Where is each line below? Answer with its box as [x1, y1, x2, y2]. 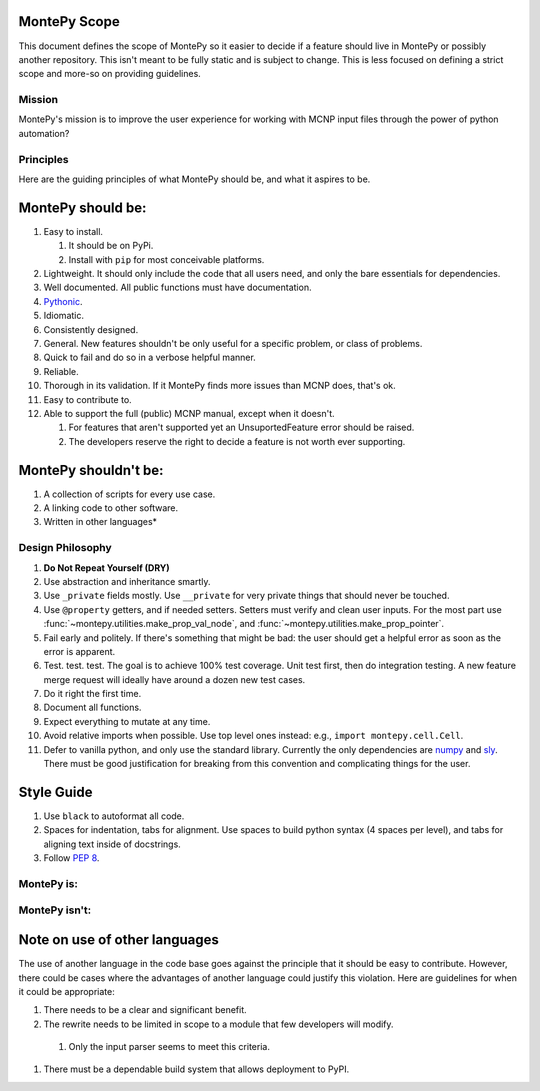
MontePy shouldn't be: [18, 461, 164, 479]
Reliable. [43, 365, 79, 377]
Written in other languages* [43, 516, 158, 528]
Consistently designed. [43, 323, 139, 335]
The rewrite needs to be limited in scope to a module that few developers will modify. [43, 1018, 394, 1030]
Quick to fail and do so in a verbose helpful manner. [43, 351, 257, 364]
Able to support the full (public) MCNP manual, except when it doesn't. [43, 407, 335, 419]
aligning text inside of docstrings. [43, 838, 182, 850]
